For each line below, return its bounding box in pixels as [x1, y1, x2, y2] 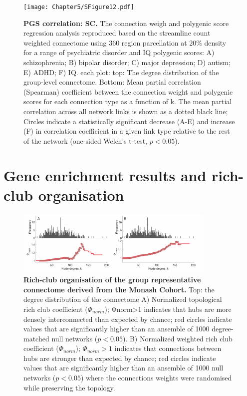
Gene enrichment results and [3, 165, 207, 185]
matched [23, 333, 49, 343]
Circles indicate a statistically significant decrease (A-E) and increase [23, 116, 235, 126]
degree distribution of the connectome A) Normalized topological [23, 294, 222, 304]
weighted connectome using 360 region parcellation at [23, 37, 187, 48]
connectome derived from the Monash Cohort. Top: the [23, 284, 215, 294]
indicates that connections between [114, 343, 222, 353]
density [204, 37, 227, 48]
